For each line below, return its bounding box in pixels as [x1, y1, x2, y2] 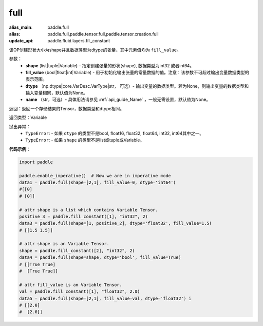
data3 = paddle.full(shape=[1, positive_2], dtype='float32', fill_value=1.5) [19, 221, 212, 226]
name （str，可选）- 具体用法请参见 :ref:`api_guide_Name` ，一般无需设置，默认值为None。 [25, 96, 211, 102]
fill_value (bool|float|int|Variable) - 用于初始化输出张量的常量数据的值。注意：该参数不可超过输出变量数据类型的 [25, 69, 249, 75]
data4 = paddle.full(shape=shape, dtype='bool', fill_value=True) [19, 255, 181, 260]
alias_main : [9, 24, 33, 30]
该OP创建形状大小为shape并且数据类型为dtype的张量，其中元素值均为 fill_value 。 [9, 47, 181, 53]
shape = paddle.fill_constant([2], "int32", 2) [19, 248, 135, 253]
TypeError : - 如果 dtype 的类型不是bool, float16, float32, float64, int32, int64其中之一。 [25, 131, 204, 136]
